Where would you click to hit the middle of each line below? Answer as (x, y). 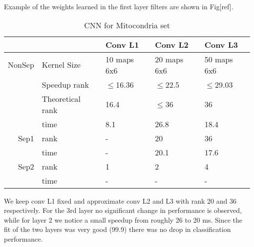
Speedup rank (65, 84)
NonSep (21, 65)
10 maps (120, 59)
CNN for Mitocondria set (127, 25)
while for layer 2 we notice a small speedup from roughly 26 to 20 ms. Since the (123, 219)
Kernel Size (61, 65)
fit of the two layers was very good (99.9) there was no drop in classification (117, 229)
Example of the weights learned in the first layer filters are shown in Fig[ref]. (119, 6)
